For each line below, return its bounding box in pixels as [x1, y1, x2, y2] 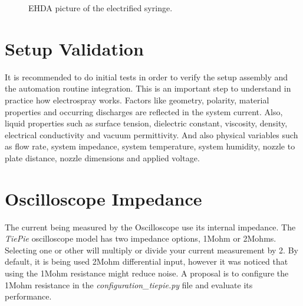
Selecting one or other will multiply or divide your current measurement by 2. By [5, 243, 298, 256]
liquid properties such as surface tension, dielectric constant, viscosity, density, [5, 117, 288, 129]
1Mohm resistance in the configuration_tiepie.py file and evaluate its [5, 278, 253, 291]
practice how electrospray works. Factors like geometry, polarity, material [5, 93, 269, 106]
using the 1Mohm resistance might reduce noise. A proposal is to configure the [5, 266, 289, 279]
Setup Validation [5, 36, 144, 60]
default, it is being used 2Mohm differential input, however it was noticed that [5, 255, 288, 268]
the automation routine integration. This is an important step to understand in [5, 82, 291, 95]
